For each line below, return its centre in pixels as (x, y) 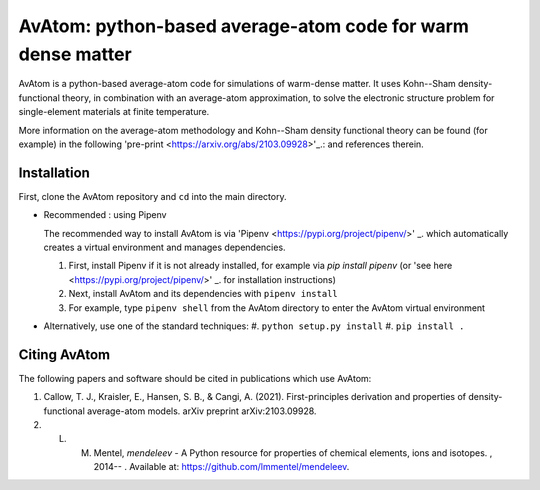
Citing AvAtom (64, 354)
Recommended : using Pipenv (105, 215)
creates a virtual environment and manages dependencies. (164, 247)
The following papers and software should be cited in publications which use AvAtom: (195, 378)
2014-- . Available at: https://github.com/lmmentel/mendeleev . (221, 467)
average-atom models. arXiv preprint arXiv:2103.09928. (201, 411)
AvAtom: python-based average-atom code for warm (244, 26)
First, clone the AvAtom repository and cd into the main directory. (152, 196)
